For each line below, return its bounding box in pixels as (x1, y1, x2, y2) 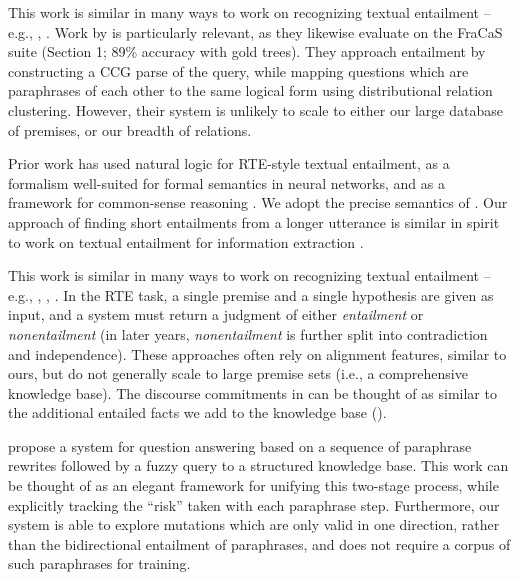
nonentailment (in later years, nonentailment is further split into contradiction (8, 323, 488, 344)
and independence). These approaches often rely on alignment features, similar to (8, 343, 507, 364)
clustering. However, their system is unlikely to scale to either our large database (8, 99, 503, 120)
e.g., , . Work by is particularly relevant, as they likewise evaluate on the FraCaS (8, 21, 503, 42)
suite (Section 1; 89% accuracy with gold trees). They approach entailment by (8, 41, 486, 62)
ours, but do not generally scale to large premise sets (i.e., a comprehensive (8, 363, 468, 384)
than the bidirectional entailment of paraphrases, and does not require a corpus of (8, 533, 511, 554)
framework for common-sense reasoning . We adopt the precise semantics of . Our (8, 192, 508, 213)
